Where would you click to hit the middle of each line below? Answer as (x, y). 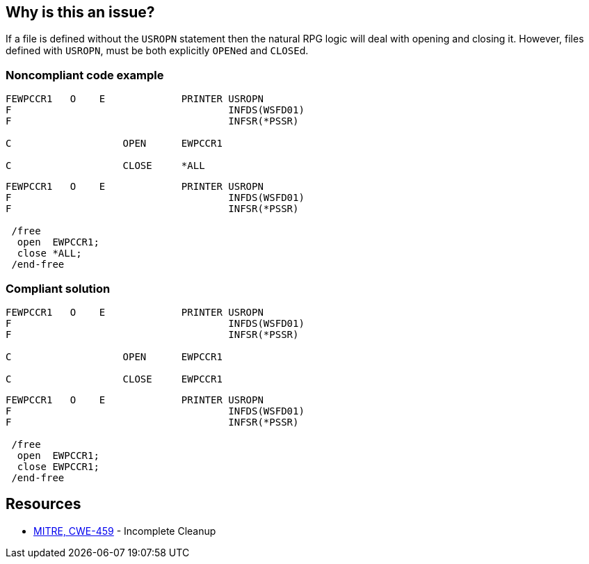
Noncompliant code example (85, 75)
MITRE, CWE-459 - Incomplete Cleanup (125, 531)
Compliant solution (58, 288)
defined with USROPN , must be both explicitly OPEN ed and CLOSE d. (157, 51)
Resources (43, 504)
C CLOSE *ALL (105, 166)
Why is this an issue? (80, 12)
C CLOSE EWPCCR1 (114, 379)
